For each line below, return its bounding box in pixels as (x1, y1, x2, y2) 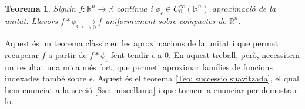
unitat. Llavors (5, 14, 58, 26)
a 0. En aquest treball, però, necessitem (157, 48, 300, 60)
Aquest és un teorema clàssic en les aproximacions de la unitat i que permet (5, 37, 279, 49)
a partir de (48, 48, 87, 60)
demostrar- (261, 83, 300, 96)
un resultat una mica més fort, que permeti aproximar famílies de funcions (5, 60, 273, 73)
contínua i (116, 2, 153, 14)
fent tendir (110, 48, 149, 60)
